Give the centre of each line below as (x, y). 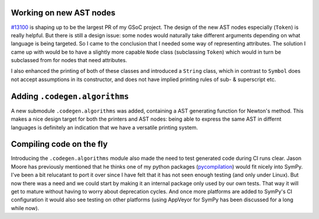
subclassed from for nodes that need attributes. (69, 60)
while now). (25, 208)
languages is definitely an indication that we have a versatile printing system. (104, 127)
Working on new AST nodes (63, 13)
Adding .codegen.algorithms (70, 96)
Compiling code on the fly (59, 144)
